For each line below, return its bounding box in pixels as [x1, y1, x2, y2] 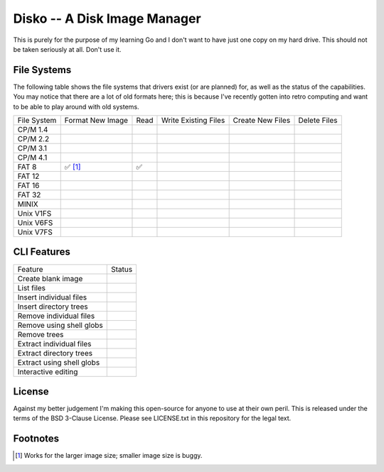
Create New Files [233, 116, 291, 126]
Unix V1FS [17, 209, 52, 219]
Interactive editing [17, 366, 78, 376]
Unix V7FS [17, 227, 53, 237]
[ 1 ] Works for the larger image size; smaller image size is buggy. [15, 451, 203, 460]
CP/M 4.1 [17, 153, 48, 163]
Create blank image [17, 273, 83, 283]
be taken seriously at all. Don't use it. [13, 45, 122, 53]
